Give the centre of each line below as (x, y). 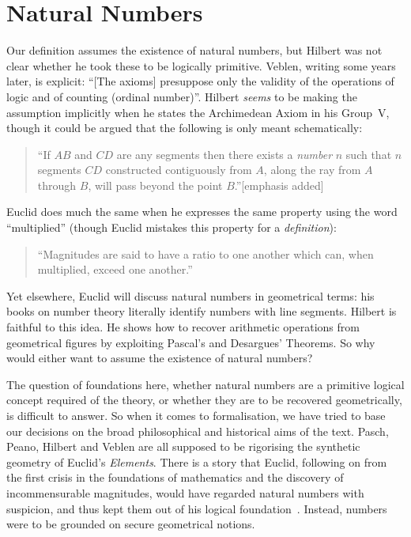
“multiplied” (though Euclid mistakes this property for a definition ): (172, 227)
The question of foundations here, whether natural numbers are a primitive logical (205, 384)
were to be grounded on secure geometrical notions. (131, 524)
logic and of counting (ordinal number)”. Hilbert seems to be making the (182, 96)
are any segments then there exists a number (224, 154)
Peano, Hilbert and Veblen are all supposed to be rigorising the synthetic (183, 446)
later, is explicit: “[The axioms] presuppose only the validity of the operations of (200, 81)
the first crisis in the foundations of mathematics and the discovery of (175, 477)
